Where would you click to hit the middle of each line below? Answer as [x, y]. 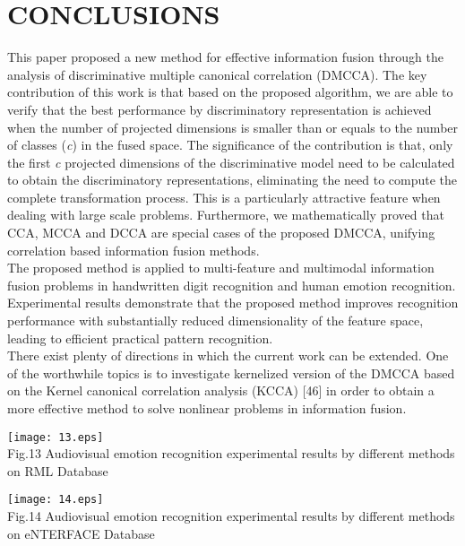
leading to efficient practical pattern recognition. [140, 338]
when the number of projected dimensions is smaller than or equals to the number [233, 127]
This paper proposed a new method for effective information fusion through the [225, 57]
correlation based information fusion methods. [133, 250]
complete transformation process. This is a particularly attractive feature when [224, 197]
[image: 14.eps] [56, 500]
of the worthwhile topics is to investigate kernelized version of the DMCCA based [231, 373]
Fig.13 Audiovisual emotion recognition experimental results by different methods [231, 453]
